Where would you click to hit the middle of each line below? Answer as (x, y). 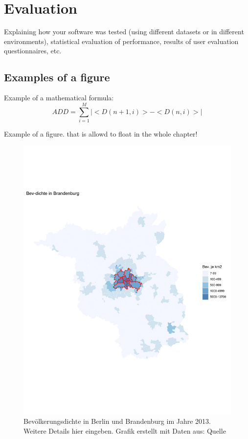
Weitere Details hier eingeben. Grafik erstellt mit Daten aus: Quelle (125, 430)
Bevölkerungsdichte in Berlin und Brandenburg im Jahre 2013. (117, 421)
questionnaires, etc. (33, 51)
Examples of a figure (57, 77)
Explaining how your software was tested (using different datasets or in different (124, 32)
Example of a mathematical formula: (59, 98)
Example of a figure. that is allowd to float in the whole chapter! (101, 133)
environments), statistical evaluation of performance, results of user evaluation (121, 41)
